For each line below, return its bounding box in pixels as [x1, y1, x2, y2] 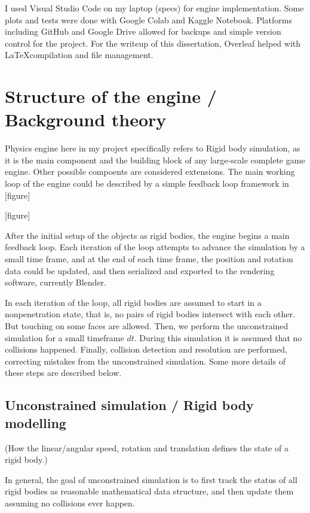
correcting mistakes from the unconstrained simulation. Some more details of [5, 354, 286, 367]
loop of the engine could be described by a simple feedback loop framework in [5, 177, 289, 190]
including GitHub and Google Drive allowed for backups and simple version [5, 25, 281, 38]
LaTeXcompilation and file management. [5, 48, 154, 61]
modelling [5, 413, 66, 432]
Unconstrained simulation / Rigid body [5, 396, 254, 414]
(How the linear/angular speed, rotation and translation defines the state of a [5, 441, 288, 454]
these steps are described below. [5, 366, 122, 379]
